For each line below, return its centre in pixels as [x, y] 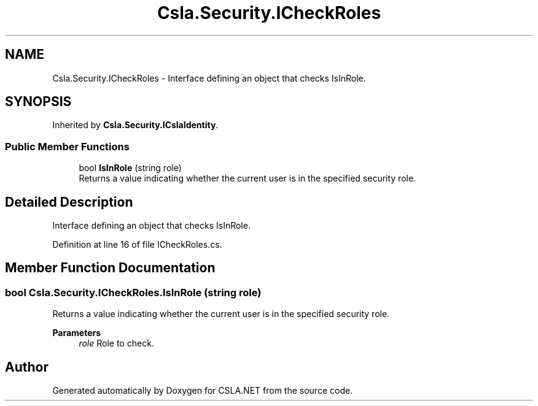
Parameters [77, 333]
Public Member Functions [67, 146]
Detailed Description [69, 202]
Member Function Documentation [110, 268]
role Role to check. [116, 343]
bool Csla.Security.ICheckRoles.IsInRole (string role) [133, 292]
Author [27, 367]
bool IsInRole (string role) [130, 168]
